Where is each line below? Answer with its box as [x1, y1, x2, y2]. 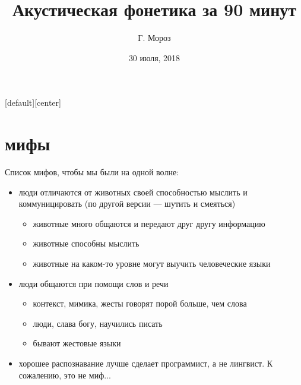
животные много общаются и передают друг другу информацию [33, 217, 265, 229]
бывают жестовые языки [33, 337, 121, 349]
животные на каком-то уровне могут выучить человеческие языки [33, 257, 271, 269]
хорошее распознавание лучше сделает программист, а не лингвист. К [18, 356, 273, 369]
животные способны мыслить [33, 237, 140, 250]
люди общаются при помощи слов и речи [18, 277, 169, 289]
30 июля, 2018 [128, 51, 180, 64]
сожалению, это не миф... [18, 368, 111, 381]
